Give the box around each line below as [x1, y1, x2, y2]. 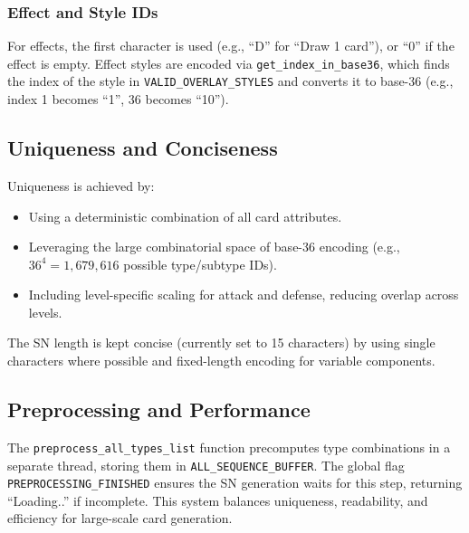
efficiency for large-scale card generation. [7, 509, 233, 528]
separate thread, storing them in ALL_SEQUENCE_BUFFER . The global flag [7, 455, 405, 474]
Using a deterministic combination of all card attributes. [28, 206, 342, 225]
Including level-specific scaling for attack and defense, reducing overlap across [28, 285, 459, 304]
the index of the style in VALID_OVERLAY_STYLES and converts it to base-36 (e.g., [7, 71, 454, 90]
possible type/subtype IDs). [123, 254, 277, 273]
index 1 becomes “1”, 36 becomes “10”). [7, 90, 229, 109]
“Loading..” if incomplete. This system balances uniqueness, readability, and [7, 490, 428, 509]
